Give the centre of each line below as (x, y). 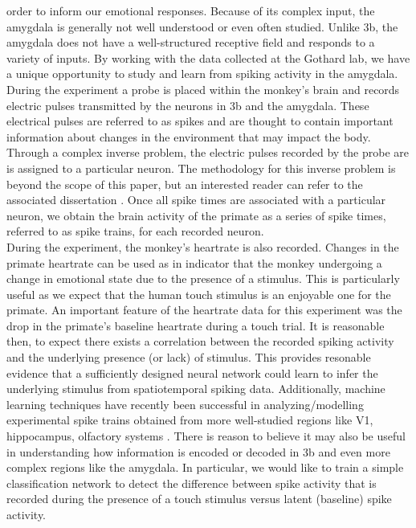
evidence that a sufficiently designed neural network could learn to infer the (192, 372)
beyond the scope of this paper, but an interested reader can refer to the (185, 184)
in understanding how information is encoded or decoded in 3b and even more (198, 451)
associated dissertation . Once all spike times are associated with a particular (196, 200)
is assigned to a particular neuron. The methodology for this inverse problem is (201, 168)
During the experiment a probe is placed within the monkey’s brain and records (203, 89)
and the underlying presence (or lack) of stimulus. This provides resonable (189, 357)
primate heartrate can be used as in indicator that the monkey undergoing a (194, 262)
